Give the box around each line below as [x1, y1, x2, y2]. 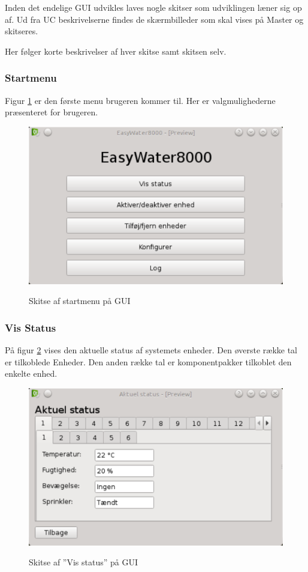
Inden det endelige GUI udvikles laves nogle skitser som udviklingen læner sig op [5, 1, 302, 13]
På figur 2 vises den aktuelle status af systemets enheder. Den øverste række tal [5, 343, 297, 356]
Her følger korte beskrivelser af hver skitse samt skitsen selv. [5, 44, 227, 57]
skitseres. [5, 25, 38, 37]
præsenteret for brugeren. [5, 106, 98, 118]
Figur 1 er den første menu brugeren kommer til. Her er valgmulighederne [5, 94, 276, 106]
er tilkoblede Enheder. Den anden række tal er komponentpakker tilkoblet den [5, 355, 292, 368]
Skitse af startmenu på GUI [29, 294, 131, 307]
